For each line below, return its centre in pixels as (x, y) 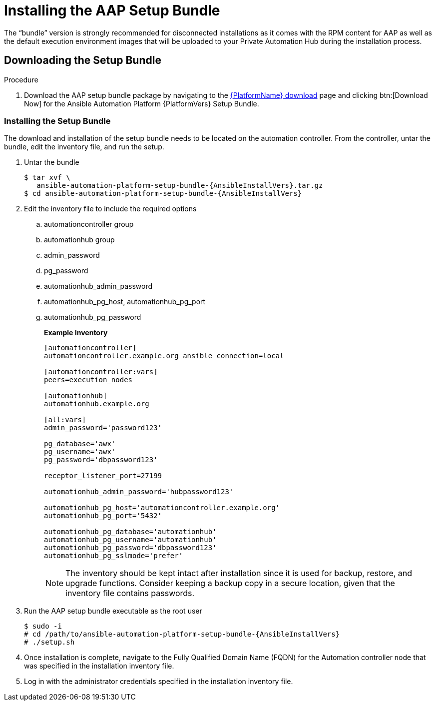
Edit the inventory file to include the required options (110, 209)
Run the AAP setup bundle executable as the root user (113, 611)
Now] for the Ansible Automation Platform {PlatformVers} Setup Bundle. (142, 103)
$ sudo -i (43, 626)
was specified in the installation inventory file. (99, 666)
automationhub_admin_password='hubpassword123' (139, 492)
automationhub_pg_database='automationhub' (130, 532)
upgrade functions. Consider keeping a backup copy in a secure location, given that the (230, 583)
